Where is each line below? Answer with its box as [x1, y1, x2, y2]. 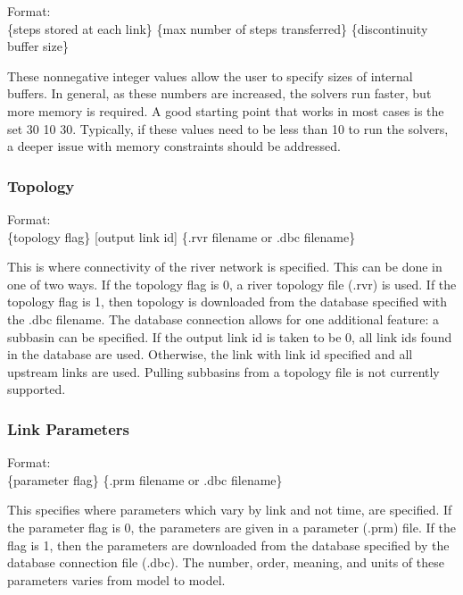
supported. [7, 380, 66, 398]
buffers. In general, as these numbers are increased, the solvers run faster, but [7, 84, 432, 103]
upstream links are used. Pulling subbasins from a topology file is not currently [7, 362, 440, 381]
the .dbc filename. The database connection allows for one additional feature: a [7, 309, 440, 328]
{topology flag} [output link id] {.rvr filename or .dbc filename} [7, 227, 356, 246]
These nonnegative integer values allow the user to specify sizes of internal [7, 66, 413, 85]
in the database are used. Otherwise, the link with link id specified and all [7, 345, 413, 364]
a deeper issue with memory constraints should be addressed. [7, 137, 342, 155]
